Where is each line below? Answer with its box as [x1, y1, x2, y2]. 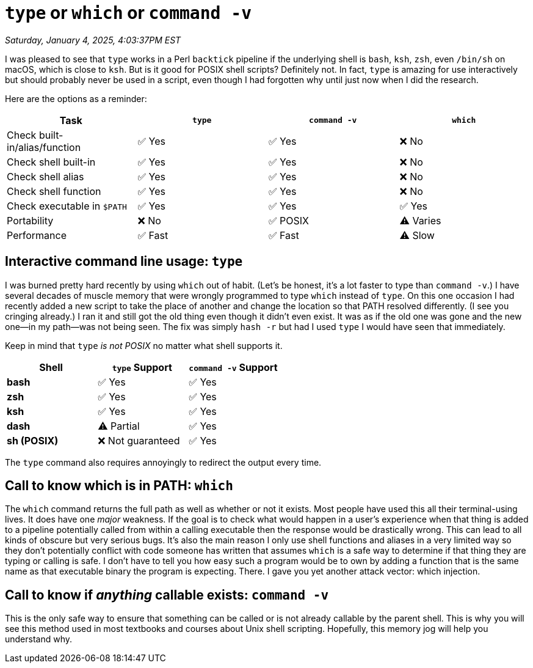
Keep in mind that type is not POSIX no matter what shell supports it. [5, 340, 283, 351]
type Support [112, 361, 172, 373]
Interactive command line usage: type [5, 254, 243, 270]
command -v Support [189, 361, 278, 373]
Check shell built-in [7, 155, 96, 168]
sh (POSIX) [7, 434, 59, 447]
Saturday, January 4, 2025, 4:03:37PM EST [5, 34, 181, 45]
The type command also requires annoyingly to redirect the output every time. [5, 457, 322, 468]
